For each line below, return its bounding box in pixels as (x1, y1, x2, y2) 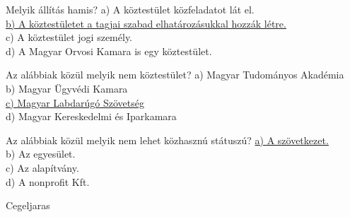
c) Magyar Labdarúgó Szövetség (6, 95, 144, 110)
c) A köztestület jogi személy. (6, 30, 133, 45)
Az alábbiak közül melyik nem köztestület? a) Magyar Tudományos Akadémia (6, 67, 344, 82)
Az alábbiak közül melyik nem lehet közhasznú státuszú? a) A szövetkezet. (6, 132, 329, 147)
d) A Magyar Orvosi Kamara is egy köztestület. (6, 43, 212, 58)
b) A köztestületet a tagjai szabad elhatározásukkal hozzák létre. (6, 16, 286, 30)
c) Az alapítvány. (6, 160, 79, 175)
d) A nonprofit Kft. (6, 174, 90, 189)
